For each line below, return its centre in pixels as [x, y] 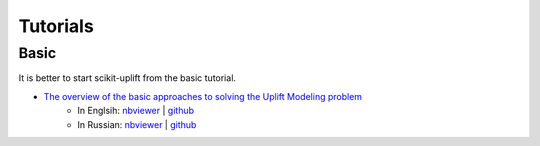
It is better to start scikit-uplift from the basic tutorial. [127, 78]
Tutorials [56, 26]
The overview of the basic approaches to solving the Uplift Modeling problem [203, 96]
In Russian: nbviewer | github [137, 124]
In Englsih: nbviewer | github [136, 111]
